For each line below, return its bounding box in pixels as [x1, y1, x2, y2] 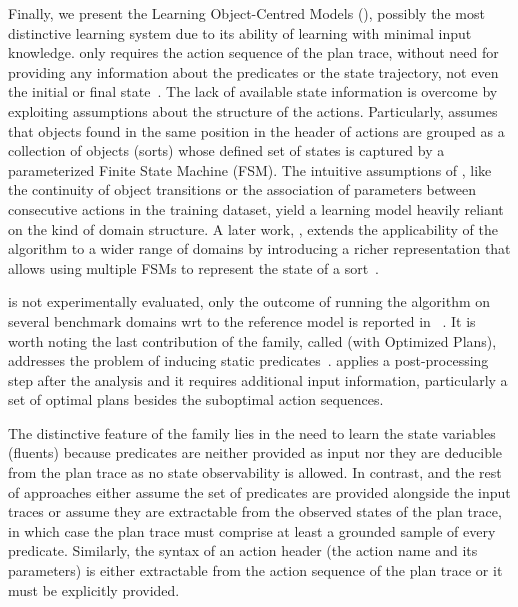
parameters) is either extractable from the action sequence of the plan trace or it [8, 560, 503, 581]
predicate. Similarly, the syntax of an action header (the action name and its [8, 540, 478, 561]
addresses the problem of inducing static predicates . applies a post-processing [8, 350, 489, 371]
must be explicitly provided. [8, 579, 180, 600]
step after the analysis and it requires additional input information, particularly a [8, 369, 508, 390]
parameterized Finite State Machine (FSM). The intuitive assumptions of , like [8, 159, 492, 180]
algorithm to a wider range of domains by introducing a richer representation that [8, 238, 511, 259]
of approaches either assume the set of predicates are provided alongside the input [8, 481, 511, 502]
